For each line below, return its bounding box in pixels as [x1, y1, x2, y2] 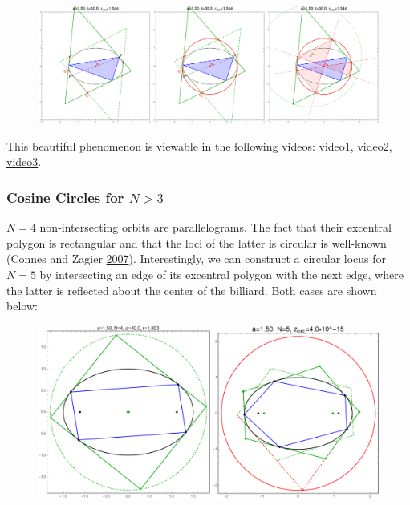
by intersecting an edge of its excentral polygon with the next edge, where [39, 265, 404, 282]
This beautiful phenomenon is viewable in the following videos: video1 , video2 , [6, 137, 392, 154]
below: [6, 297, 38, 314]
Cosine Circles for [6, 187, 124, 207]
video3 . [6, 153, 42, 170]
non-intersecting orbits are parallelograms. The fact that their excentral [39, 219, 392, 236]
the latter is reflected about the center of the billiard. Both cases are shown [6, 281, 377, 298]
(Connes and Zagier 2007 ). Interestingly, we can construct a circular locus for [6, 250, 387, 267]
